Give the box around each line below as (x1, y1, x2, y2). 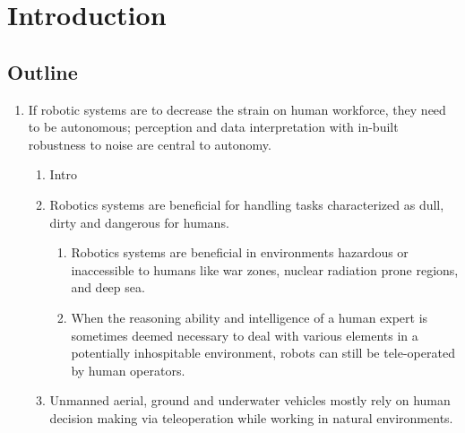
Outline (7, 57, 78, 85)
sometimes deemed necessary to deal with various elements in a (71, 325, 418, 344)
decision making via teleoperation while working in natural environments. (49, 408, 453, 427)
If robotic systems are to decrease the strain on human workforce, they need (28, 100, 446, 118)
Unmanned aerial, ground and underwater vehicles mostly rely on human (49, 391, 451, 410)
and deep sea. (71, 278, 145, 297)
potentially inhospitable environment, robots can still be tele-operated (71, 343, 455, 362)
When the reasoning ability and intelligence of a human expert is (71, 307, 428, 326)
